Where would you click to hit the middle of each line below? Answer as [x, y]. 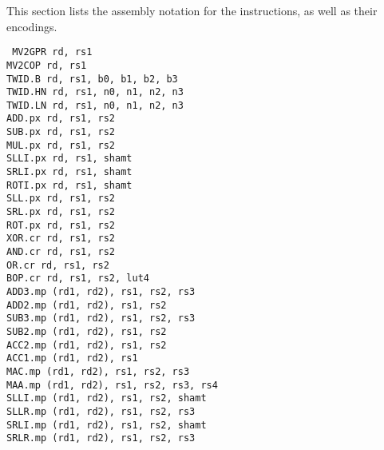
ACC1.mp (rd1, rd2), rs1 [72, 358]
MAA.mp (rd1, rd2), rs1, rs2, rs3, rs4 [112, 385]
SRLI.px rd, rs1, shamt [69, 172]
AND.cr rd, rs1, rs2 [61, 252]
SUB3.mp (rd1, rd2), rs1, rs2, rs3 [101, 319]
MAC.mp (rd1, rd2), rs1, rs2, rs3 [98, 371]
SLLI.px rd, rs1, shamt [69, 159]
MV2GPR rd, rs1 [52, 52]
